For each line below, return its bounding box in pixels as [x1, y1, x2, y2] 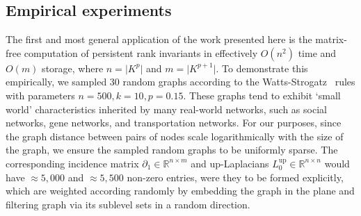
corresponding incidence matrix [6, 156, 139, 170]
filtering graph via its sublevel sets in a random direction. [6, 197, 250, 211]
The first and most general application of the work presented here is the [6, 32, 312, 47]
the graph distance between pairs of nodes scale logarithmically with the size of [6, 128, 344, 143]
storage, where [42, 60, 104, 75]
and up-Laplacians [191, 156, 269, 170]
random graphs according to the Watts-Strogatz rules [122, 74, 355, 89]
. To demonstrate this [216, 60, 308, 75]
